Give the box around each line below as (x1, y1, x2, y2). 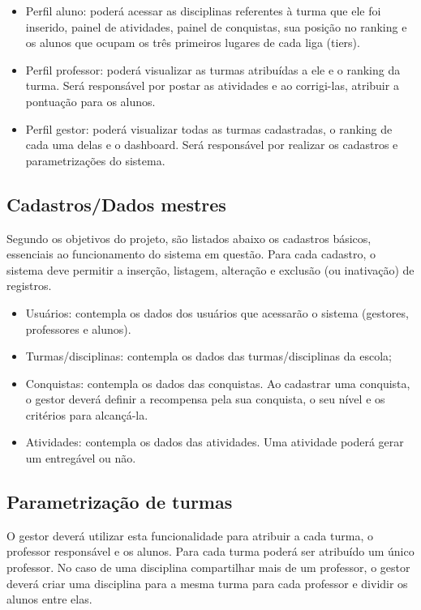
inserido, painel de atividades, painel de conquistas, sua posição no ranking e (25, 18, 407, 35)
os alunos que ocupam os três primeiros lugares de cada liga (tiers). (25, 34, 360, 51)
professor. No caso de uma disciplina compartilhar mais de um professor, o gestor (6, 559, 410, 576)
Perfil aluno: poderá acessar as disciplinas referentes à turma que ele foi (25, 2, 381, 19)
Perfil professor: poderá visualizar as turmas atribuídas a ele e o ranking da (25, 61, 401, 78)
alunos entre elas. (6, 591, 92, 608)
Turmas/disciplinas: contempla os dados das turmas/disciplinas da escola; (25, 348, 392, 365)
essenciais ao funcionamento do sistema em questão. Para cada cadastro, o (6, 245, 376, 262)
